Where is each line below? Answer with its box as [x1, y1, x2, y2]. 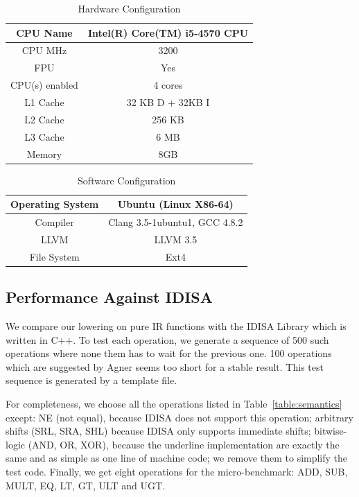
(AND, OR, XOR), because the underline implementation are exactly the [28, 437, 340, 451]
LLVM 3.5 [154, 232, 198, 246]
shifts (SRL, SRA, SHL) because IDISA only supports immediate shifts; [6, 424, 311, 438]
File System [29, 249, 80, 263]
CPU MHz [21, 43, 67, 58]
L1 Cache [24, 94, 64, 109]
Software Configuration [78, 173, 176, 187]
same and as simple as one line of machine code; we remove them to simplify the [6, 451, 348, 465]
